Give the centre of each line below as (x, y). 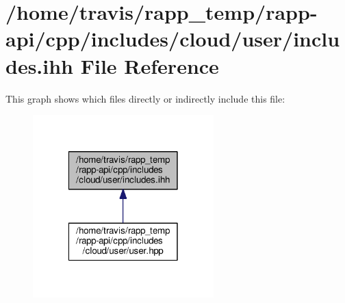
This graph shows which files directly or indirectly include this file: (145, 98)
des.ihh (40, 65)
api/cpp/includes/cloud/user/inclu (173, 39)
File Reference (150, 65)
